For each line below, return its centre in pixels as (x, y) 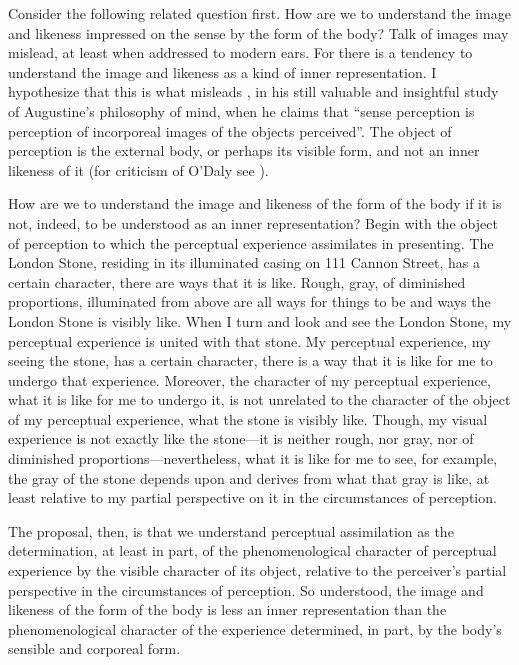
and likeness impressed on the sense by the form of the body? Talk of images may (258, 32)
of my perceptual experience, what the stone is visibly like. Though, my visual (248, 418)
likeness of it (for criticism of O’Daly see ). (138, 169)
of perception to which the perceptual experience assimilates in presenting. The (251, 242)
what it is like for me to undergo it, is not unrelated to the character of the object (259, 399)
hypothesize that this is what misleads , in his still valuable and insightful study (253, 91)
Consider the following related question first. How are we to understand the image (259, 13)
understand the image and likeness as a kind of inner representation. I (222, 71)
